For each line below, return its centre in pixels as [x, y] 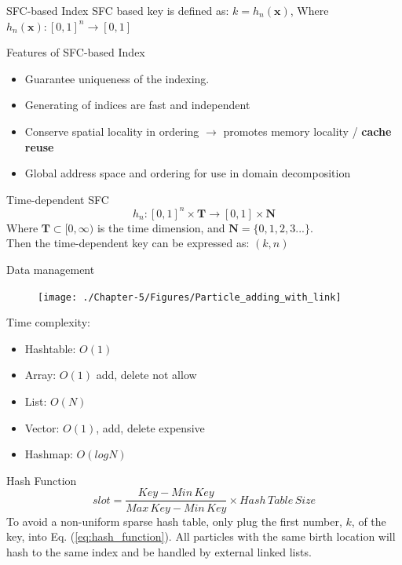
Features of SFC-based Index [76, 52]
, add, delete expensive [150, 427]
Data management [51, 270]
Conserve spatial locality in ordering [112, 131]
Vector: [42, 427]
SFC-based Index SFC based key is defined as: [118, 10]
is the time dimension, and [161, 227]
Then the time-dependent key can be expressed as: [128, 243]
